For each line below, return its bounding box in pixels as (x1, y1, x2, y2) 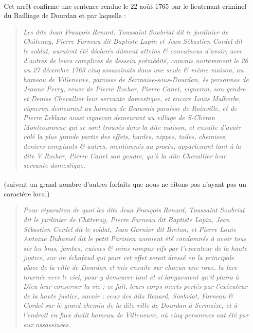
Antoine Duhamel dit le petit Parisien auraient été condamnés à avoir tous (23, 233, 247, 244)
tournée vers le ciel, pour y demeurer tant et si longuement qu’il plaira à (23, 271, 239, 281)
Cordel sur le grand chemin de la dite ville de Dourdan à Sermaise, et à (23, 300, 237, 310)
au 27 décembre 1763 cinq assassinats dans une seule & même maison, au (23, 65, 244, 75)
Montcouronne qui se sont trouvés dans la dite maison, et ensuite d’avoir (23, 122, 241, 132)
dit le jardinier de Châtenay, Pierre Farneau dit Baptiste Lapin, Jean (23, 214, 230, 225)
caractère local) (4, 188, 50, 198)
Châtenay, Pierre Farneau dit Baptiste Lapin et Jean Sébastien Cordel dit (23, 36, 243, 46)
